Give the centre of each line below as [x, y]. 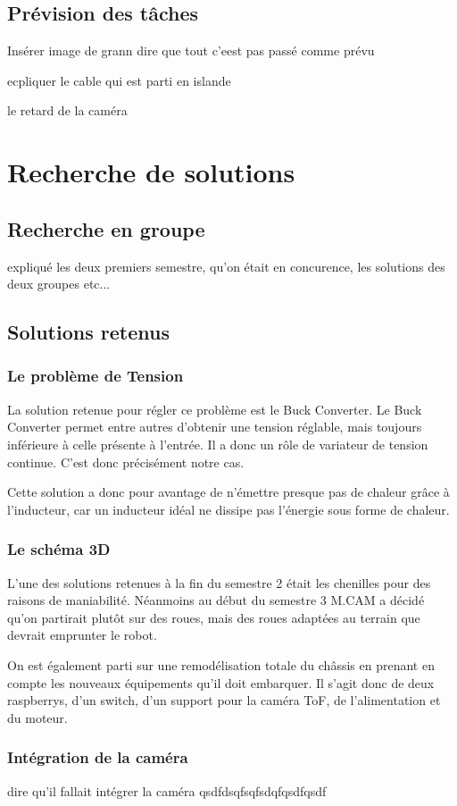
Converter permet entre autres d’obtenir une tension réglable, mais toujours [215, 427]
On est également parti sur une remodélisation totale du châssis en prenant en [221, 664]
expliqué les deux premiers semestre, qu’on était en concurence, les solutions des [226, 266]
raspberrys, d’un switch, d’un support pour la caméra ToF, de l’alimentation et [224, 700]
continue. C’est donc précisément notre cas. [126, 462]
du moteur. [37, 717]
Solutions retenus [88, 332]
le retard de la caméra [67, 110]
